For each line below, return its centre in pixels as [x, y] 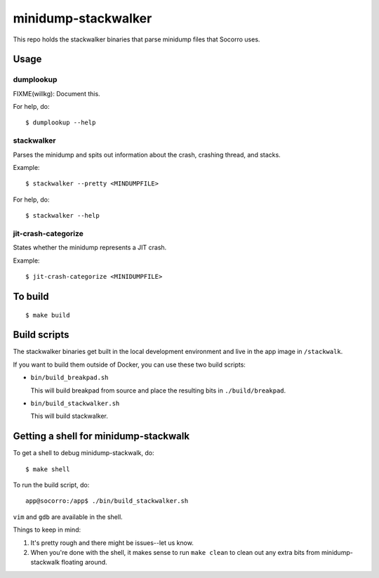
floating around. [84, 563]
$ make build [48, 315]
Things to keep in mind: [47, 530]
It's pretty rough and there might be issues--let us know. [112, 543]
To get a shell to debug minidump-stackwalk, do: [84, 453]
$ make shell [48, 469]
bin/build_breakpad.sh [69, 378]
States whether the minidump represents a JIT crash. [90, 248]
